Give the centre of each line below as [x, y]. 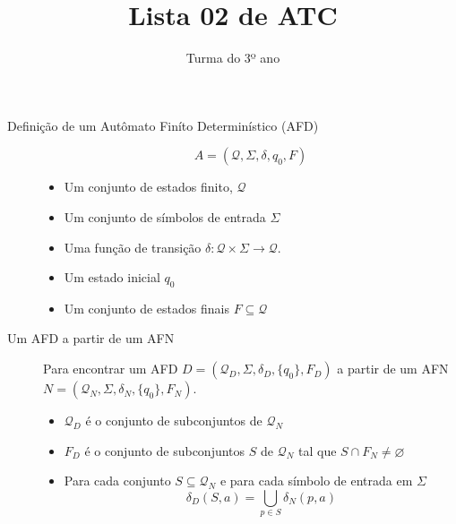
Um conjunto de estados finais [146, 308]
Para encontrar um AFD [111, 369]
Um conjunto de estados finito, [148, 187]
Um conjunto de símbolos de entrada [165, 216]
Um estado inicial [112, 277]
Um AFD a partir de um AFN [91, 338]
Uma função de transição [133, 247]
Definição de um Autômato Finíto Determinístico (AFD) [163, 125]
